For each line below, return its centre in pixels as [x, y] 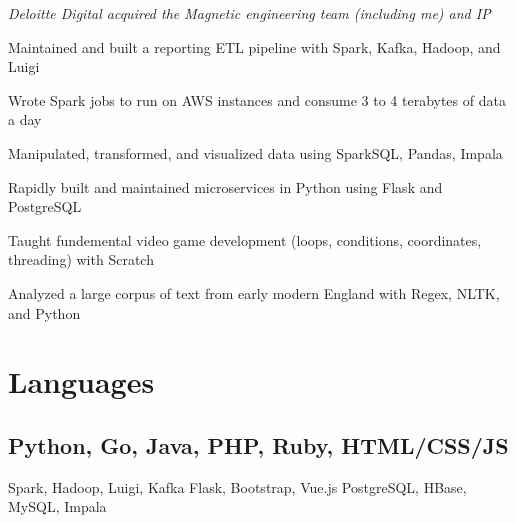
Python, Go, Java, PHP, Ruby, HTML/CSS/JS [258, 444]
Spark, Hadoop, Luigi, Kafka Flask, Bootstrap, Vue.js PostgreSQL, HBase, [237, 486]
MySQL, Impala [57, 506]
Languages [81, 381]
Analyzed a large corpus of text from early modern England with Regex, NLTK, [254, 292]
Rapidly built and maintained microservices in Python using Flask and [225, 186]
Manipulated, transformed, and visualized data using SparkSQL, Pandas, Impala [255, 152]
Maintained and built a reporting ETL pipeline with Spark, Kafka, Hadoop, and [254, 46]
